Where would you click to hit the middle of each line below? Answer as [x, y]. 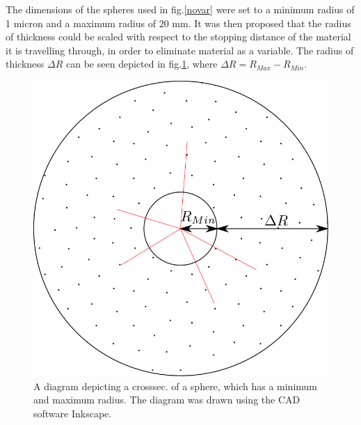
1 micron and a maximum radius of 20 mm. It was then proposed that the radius [178, 23]
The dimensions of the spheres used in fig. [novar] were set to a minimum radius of [180, 9]
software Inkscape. [73, 413]
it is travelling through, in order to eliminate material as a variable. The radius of [180, 50]
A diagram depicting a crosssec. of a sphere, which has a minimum [176, 386]
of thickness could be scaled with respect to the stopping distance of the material [178, 37]
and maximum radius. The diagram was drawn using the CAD [167, 400]
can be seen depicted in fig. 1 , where [142, 64]
